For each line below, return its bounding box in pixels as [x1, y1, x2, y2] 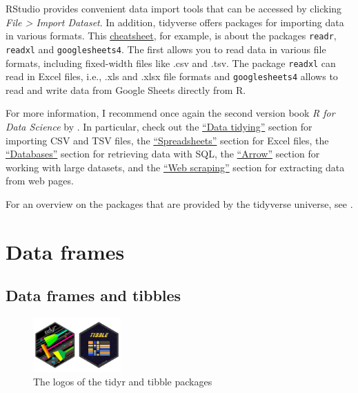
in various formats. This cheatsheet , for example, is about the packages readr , [6, 28, 337, 43]
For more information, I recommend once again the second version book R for [6, 106, 335, 120]
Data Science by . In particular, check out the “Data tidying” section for [6, 119, 312, 133]
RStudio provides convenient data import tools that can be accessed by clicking [6, 1, 342, 15]
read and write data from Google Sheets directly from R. [6, 82, 246, 97]
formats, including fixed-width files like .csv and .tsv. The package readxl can [6, 55, 336, 70]
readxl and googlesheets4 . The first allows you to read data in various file [6, 41, 326, 56]
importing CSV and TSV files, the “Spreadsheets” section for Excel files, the [6, 133, 329, 147]
